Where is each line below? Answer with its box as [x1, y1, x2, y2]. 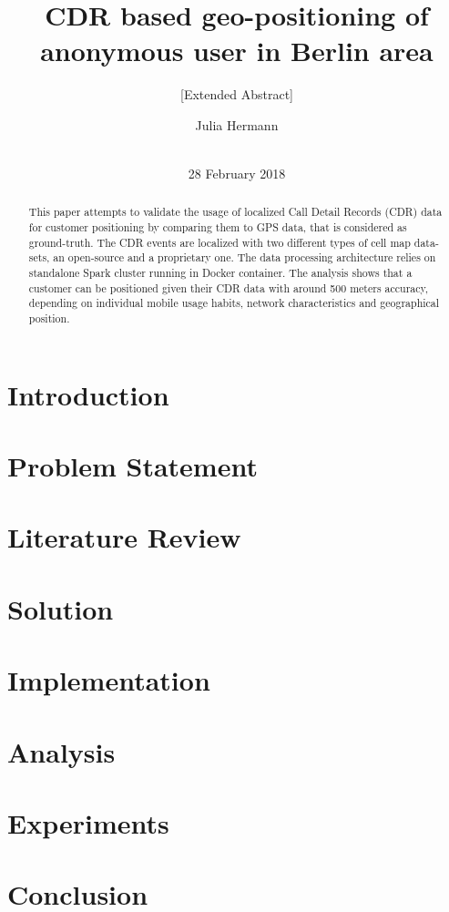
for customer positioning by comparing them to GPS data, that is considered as [28, 220, 407, 235]
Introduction [7, 375, 169, 413]
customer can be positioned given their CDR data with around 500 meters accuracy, [28, 280, 429, 295]
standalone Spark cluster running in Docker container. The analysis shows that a [28, 265, 413, 281]
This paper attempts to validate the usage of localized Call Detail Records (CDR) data [28, 204, 443, 220]
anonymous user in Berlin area [40, 32, 434, 69]
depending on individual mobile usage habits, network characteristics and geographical [28, 295, 440, 311]
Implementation [7, 661, 210, 699]
